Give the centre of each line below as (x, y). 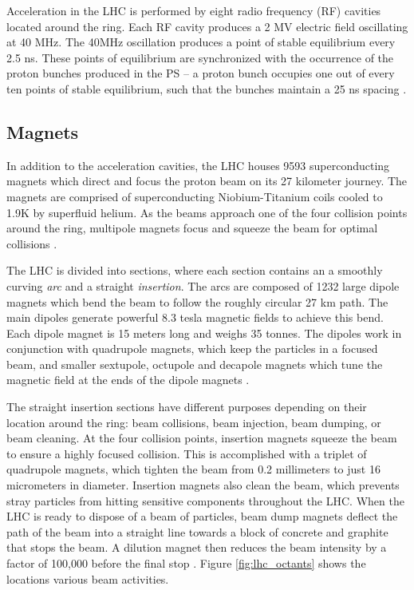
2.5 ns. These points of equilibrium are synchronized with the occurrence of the (200, 57)
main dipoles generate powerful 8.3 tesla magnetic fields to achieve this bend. (195, 317)
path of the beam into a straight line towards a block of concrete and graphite (197, 531)
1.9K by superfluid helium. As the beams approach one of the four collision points (207, 212)
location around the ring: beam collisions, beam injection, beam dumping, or (194, 422)
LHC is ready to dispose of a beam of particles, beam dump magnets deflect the (202, 516)
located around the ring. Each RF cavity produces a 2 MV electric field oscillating (207, 26)
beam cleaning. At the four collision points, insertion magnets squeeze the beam (202, 438)
